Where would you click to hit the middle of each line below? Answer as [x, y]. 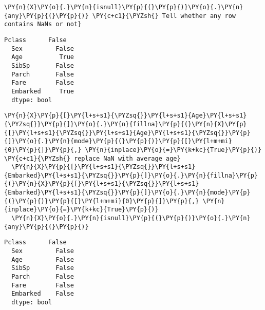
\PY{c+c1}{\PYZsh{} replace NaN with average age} [92, 158]
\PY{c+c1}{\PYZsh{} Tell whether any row [164, 16]
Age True [43, 57]
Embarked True [43, 91]
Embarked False [43, 294]
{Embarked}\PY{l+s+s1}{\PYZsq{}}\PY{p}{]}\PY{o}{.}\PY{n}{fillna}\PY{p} [131, 175]
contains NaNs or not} [43, 24]
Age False [43, 259]
